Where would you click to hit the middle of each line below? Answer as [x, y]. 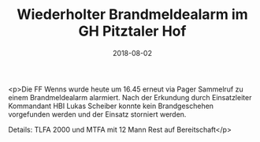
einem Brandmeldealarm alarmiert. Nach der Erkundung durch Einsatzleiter [130, 97]
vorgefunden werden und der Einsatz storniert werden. [97, 114]
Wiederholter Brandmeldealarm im [132, 15]
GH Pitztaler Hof [132, 31]
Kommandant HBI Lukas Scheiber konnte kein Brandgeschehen [111, 106]
